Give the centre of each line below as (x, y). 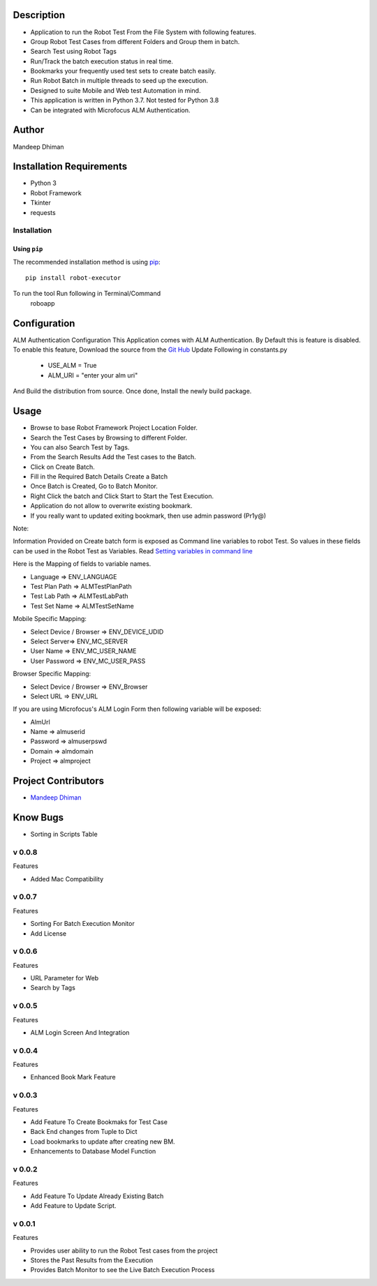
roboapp (43, 303)
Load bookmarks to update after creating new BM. (103, 1142)
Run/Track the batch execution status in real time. (102, 61)
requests (43, 212)
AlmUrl (40, 721)
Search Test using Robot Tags (73, 52)
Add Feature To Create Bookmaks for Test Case (99, 1122)
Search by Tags (53, 988)
